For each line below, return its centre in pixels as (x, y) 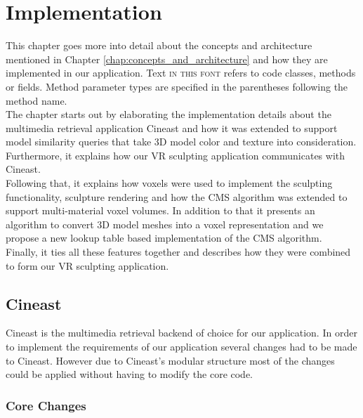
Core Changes (46, 405)
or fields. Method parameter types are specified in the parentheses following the (177, 86)
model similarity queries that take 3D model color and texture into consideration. (181, 142)
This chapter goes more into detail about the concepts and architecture (159, 45)
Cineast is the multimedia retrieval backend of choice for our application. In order (181, 333)
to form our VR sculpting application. (87, 265)
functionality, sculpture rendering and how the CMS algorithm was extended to (177, 196)
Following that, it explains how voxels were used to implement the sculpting (169, 183)
